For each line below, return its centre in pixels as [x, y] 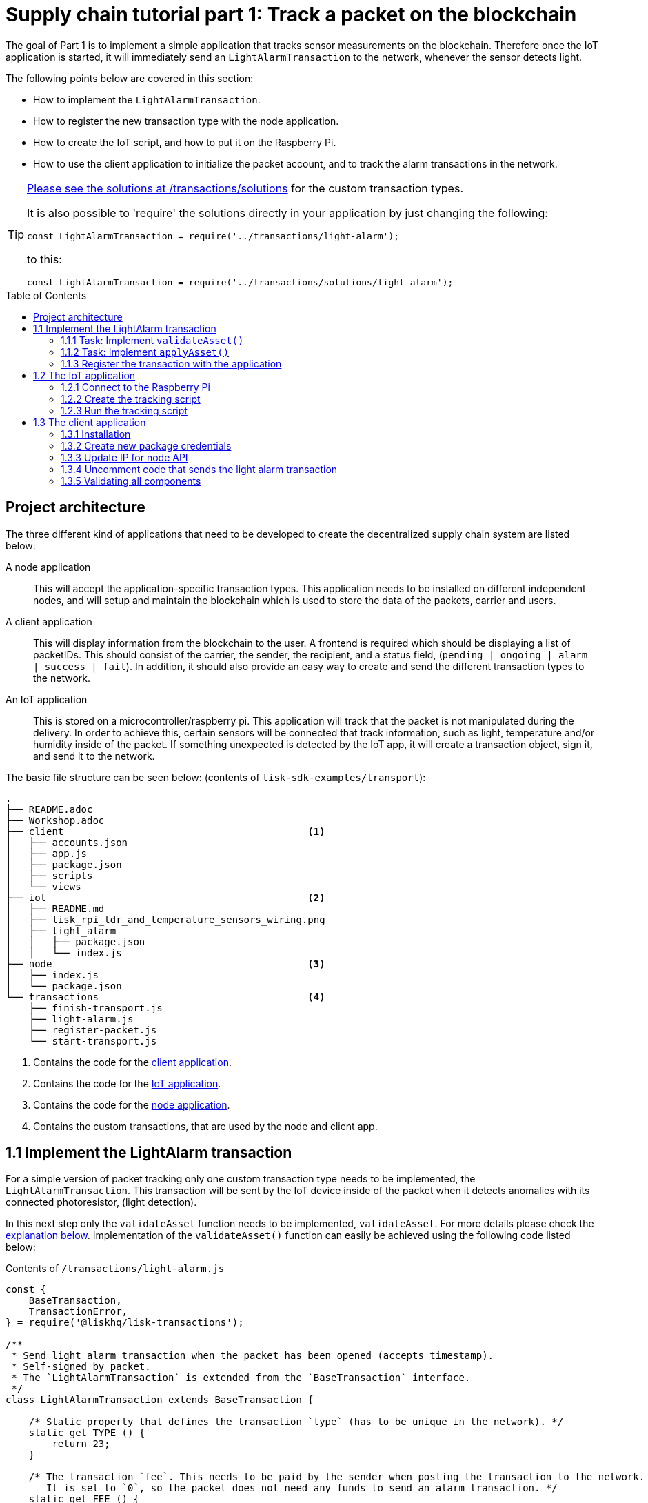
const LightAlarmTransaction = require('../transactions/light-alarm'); [213, 236]
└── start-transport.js [93, 1041]
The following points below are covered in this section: [130, 78]
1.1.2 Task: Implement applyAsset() [145, 352]
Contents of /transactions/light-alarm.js [115, 1269]
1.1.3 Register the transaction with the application [171, 363]
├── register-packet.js [93, 1030]
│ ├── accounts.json [67, 842]
